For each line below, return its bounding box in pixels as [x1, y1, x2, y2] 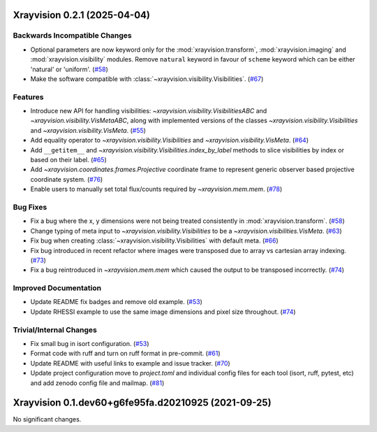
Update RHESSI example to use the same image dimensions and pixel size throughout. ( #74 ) [30, 308, 296, 316]
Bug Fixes [13, 202, 47, 212]
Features [13, 92, 44, 101]
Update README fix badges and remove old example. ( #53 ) [30, 298, 202, 306]
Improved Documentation [13, 283, 102, 293]
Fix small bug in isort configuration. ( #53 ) [30, 339, 149, 347]
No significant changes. [13, 415, 82, 424]
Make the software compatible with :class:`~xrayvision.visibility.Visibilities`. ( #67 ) [30, 74, 264, 83]
